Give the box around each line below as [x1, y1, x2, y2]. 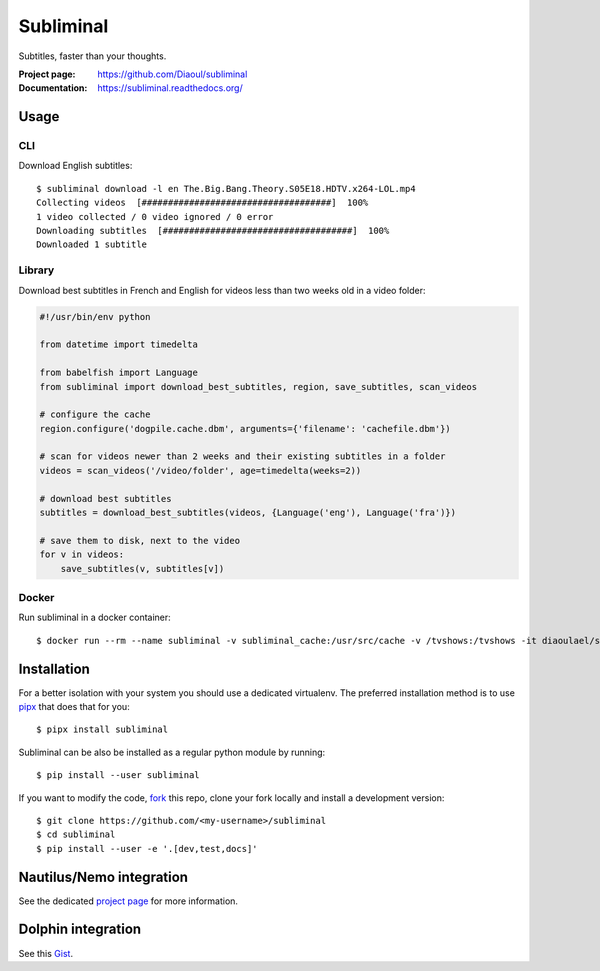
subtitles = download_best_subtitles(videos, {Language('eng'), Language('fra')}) [39, 507, 457, 519]
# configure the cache [39, 409, 151, 420]
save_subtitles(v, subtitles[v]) [60, 563, 225, 574]
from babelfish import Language [39, 367, 199, 379]
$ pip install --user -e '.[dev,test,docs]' [36, 843, 259, 854]
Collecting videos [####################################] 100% [36, 197, 369, 209]
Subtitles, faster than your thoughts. [18, 50, 167, 62]
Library [18, 263, 55, 277]
